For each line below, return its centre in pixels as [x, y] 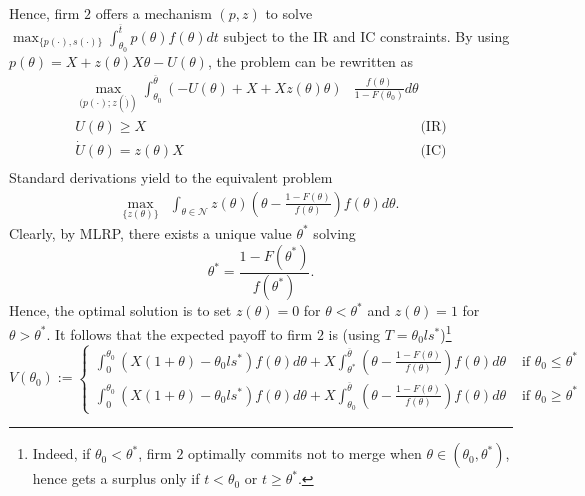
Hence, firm [44, 13]
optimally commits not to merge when [305, 453]
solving [334, 232]
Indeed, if [61, 453]
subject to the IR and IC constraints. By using [366, 35]
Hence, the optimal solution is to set [120, 310]
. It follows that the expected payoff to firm [179, 333]
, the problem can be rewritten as [310, 60]
